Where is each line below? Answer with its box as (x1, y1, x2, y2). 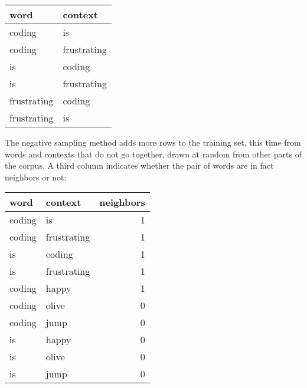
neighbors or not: (5, 170, 67, 183)
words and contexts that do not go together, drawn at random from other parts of (5, 147, 302, 160)
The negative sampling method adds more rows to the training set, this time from (5, 136, 301, 148)
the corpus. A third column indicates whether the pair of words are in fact (5, 159, 274, 172)
